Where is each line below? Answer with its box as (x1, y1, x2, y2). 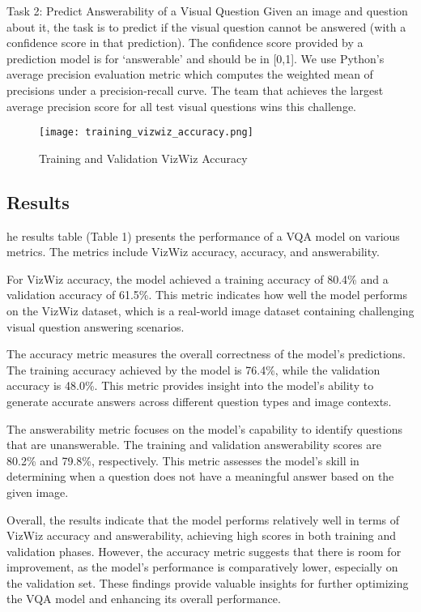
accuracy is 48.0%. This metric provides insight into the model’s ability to (6, 377, 374, 394)
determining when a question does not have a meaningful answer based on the (6, 468, 394, 485)
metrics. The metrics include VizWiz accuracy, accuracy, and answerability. (6, 243, 380, 260)
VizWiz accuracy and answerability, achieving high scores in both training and (6, 527, 397, 544)
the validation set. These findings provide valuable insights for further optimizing (6, 574, 409, 591)
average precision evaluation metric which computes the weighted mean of (6, 66, 373, 83)
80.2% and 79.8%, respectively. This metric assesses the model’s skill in (6, 452, 359, 469)
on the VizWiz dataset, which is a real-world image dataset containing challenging (6, 302, 415, 319)
